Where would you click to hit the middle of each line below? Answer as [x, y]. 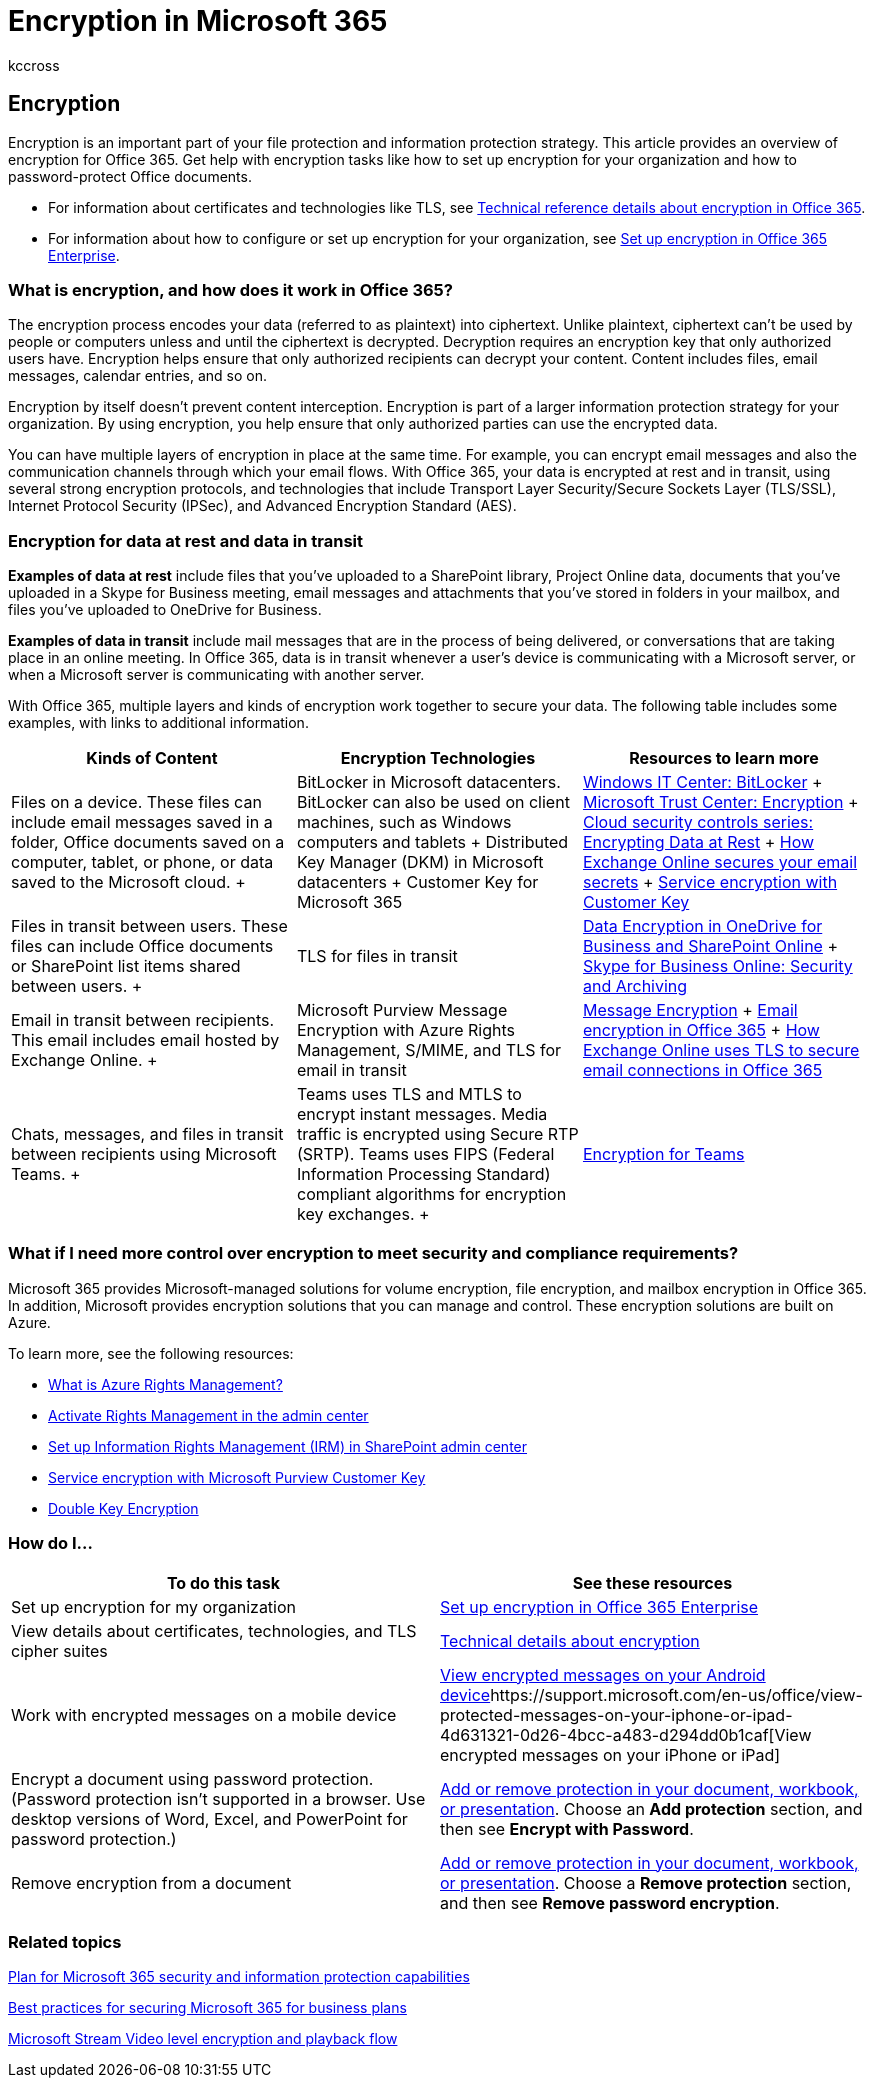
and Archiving [635, 986]
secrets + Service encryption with [710, 882]
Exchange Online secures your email [720, 862]
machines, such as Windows [404, 822]
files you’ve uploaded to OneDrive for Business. [165, 610]
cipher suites [59, 1650]
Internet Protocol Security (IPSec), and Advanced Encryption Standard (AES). [262, 506]
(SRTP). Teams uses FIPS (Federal [425, 1154]
